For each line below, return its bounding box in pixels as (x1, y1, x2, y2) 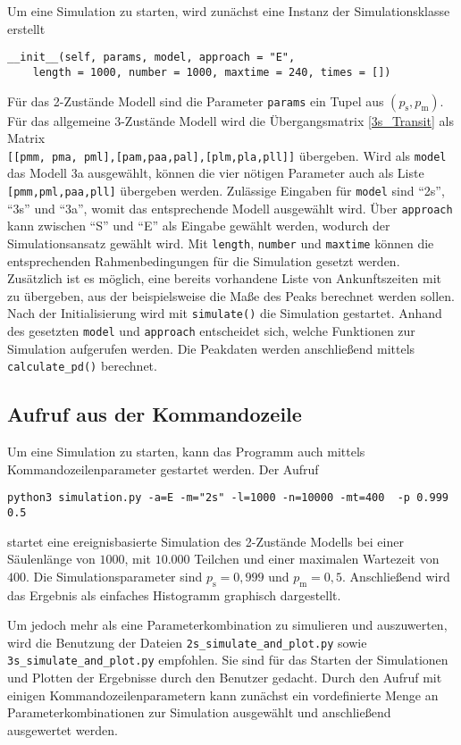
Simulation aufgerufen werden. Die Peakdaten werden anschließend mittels (7, 339, 415, 357)
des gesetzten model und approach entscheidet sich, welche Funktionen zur (7, 321, 415, 339)
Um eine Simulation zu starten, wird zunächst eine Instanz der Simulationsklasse (7, 2, 450, 20)
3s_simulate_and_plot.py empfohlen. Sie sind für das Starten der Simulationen (7, 650, 448, 669)
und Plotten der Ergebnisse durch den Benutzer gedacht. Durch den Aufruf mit (7, 668, 442, 687)
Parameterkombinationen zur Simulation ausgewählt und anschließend (7, 703, 391, 722)
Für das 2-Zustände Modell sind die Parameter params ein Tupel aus (7, 91, 384, 110)
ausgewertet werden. (7, 720, 118, 739)
